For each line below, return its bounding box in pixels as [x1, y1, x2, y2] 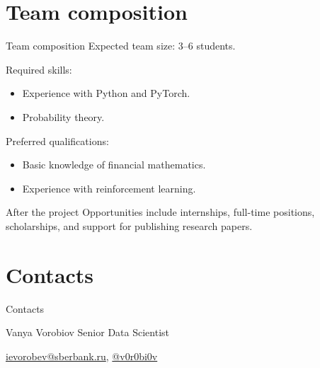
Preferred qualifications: [6, 133, 109, 148]
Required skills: [6, 62, 72, 76]
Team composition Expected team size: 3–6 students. [6, 38, 236, 53]
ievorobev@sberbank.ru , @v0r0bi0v [6, 348, 158, 363]
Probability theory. [22, 109, 105, 124]
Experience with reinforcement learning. [22, 180, 196, 195]
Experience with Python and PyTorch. [22, 86, 190, 100]
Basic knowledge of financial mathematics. [22, 157, 206, 172]
